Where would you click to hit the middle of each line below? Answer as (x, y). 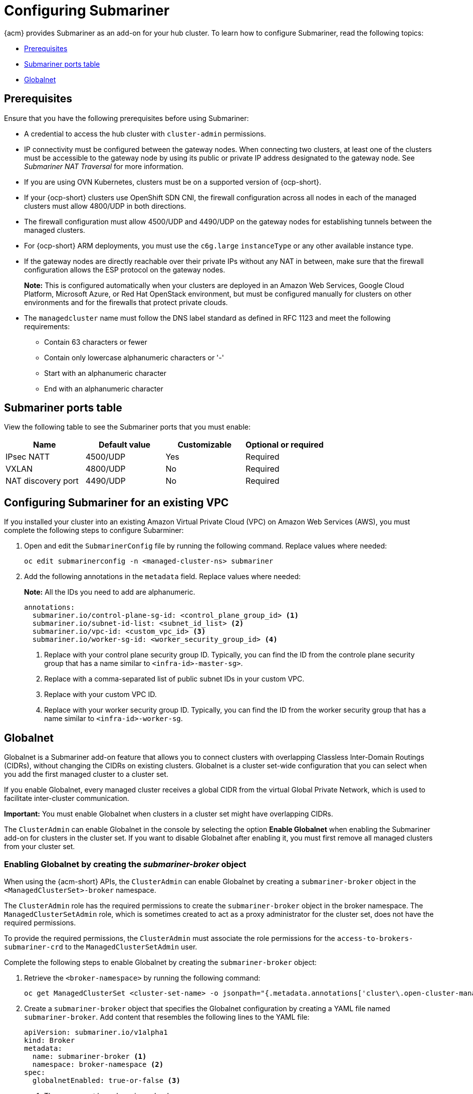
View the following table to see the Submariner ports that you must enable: (127, 427)
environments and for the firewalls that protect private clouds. (126, 302)
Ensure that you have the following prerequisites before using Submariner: (127, 118)
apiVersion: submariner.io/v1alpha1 (96, 1032)
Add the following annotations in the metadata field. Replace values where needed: (162, 577)
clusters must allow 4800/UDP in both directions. (105, 206)
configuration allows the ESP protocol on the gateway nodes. (125, 269)
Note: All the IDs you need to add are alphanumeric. (110, 592)
